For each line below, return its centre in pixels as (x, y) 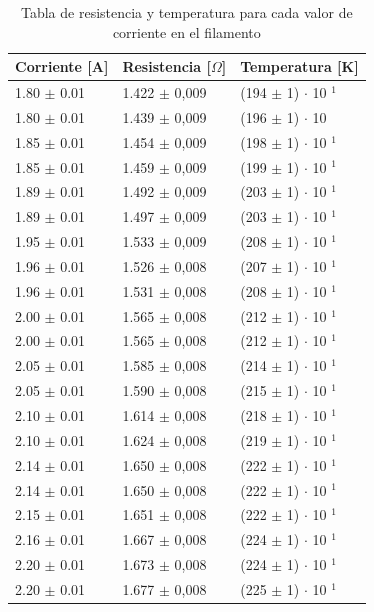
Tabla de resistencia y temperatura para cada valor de (186, 12)
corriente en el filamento (186, 31)
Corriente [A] (62, 66)
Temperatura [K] (299, 66)
